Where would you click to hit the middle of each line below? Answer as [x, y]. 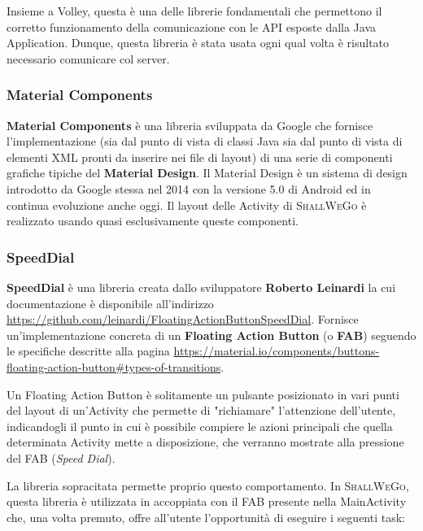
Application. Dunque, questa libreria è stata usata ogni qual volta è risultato [198, 43]
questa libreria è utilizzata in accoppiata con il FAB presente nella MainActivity [207, 501]
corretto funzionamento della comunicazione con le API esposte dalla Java [192, 26]
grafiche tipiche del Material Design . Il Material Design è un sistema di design [207, 173]
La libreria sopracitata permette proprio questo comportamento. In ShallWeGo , [208, 485]
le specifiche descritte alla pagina [88, 351]
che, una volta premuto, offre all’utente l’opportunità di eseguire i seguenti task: [206, 517]
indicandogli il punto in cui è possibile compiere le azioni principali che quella [200, 426]
